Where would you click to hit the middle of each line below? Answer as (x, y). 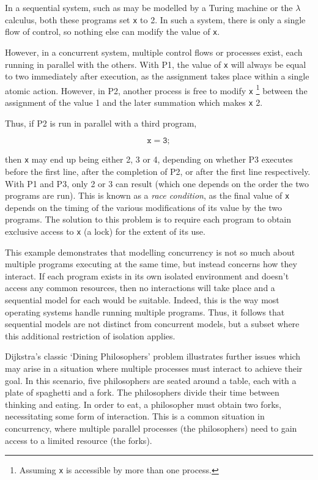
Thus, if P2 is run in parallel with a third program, (101, 123)
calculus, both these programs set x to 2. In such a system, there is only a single (155, 19)
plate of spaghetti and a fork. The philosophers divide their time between (142, 392)
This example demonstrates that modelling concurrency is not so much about (150, 252)
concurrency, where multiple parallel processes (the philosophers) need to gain (151, 428)
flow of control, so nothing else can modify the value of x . (113, 31)
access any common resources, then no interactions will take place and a (140, 288)
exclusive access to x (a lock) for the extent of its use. (105, 231)
